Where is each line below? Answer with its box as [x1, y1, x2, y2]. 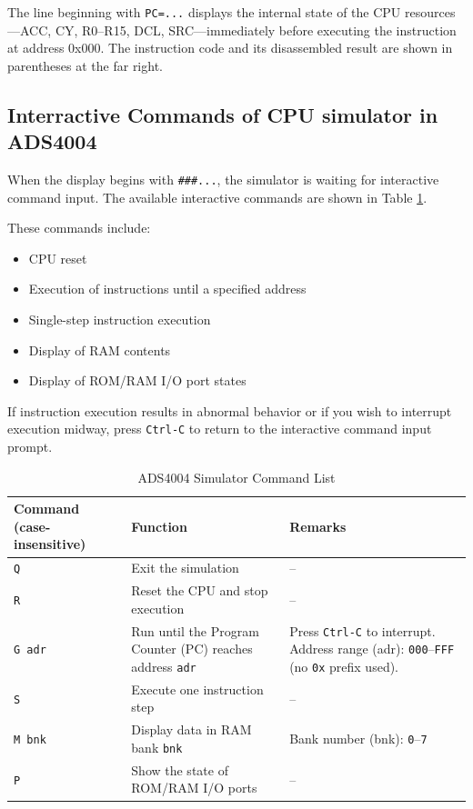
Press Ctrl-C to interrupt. [289, 621, 436, 640]
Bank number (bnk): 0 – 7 [289, 729, 428, 748]
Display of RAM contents [28, 340, 171, 359]
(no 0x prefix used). [289, 656, 399, 675]
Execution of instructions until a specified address [28, 279, 307, 298]
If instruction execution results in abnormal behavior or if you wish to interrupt [7, 401, 452, 420]
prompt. [7, 437, 53, 456]
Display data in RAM [131, 720, 252, 739]
